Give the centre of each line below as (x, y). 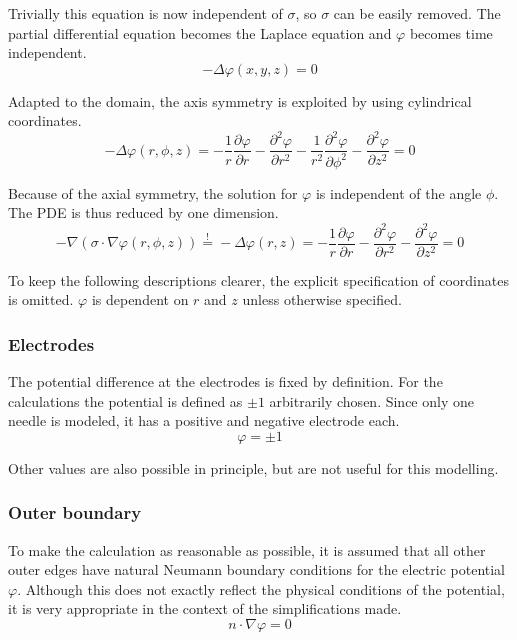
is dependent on (140, 299)
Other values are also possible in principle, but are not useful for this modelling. (253, 467)
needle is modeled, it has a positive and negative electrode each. (204, 420)
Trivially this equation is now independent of (145, 13)
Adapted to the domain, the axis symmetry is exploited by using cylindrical (240, 100)
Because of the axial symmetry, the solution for (153, 192)
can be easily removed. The (417, 13)
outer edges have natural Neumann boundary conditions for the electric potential (256, 569)
